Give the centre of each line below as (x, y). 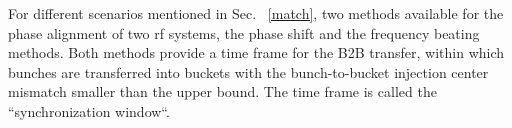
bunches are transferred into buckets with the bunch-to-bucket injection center (248, 71)
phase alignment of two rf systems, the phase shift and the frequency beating (244, 32)
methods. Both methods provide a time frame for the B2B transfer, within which (256, 52)
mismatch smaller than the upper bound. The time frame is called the (222, 91)
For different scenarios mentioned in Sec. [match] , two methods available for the (256, 13)
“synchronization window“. (89, 110)
